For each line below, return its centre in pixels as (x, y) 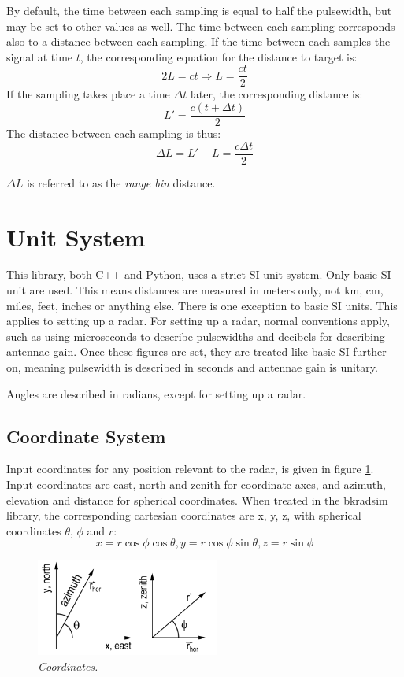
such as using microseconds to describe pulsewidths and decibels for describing (196, 336)
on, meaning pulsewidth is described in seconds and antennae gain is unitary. (192, 367)
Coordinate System (86, 436)
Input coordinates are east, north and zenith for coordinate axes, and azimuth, (196, 485)
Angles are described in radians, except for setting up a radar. (156, 393)
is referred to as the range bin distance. (121, 182)
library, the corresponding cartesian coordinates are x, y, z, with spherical (184, 515)
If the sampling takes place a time (88, 94)
